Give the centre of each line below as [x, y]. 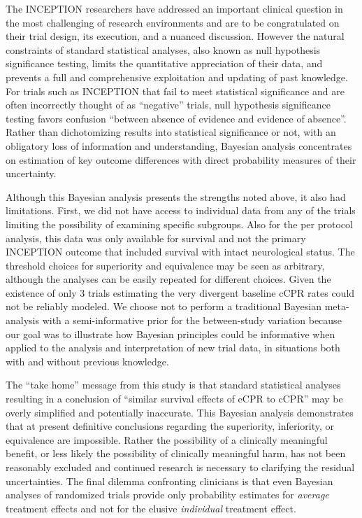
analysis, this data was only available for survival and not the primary [156, 238]
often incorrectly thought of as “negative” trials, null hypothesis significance [168, 105]
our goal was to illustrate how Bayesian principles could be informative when [171, 334]
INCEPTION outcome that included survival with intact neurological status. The [180, 252]
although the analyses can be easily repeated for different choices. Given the [168, 279]
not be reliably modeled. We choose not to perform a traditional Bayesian [164, 306]
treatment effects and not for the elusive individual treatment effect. [151, 508]
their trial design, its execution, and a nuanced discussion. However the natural [175, 36]
